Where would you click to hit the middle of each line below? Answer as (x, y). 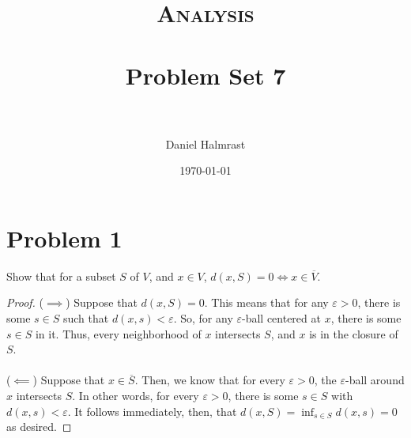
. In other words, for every (136, 395)
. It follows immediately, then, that (152, 411)
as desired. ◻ (39, 427)
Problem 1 (64, 238)
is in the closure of (354, 333)
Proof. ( (25, 302)
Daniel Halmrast (205, 143)
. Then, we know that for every (210, 380)
